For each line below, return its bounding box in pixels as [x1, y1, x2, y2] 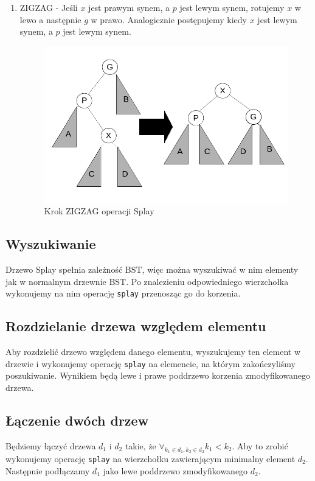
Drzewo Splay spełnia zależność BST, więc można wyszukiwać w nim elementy [5, 263, 299, 276]
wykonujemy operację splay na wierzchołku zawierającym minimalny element [5, 452, 296, 465]
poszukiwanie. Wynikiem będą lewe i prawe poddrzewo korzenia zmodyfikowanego [5, 369, 311, 382]
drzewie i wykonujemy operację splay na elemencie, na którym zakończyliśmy [5, 357, 296, 370]
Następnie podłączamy [5, 464, 90, 477]
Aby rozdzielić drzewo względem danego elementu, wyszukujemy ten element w [5, 345, 301, 358]
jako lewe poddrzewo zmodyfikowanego [103, 464, 248, 477]
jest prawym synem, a [88, 1, 170, 13]
